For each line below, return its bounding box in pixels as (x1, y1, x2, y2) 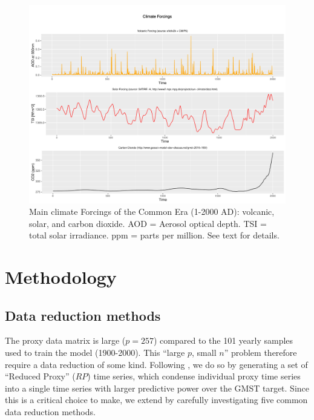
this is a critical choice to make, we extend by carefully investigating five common (5, 393, 308, 406)
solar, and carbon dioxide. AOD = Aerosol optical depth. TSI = (29, 217, 267, 229)
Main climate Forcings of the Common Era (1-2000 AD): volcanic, (29, 205, 275, 218)
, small (192, 346, 217, 359)
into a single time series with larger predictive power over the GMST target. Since (5, 381, 310, 394)
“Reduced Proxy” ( (5, 370, 76, 382)
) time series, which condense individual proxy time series (87, 370, 301, 382)
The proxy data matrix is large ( (5, 334, 126, 347)
